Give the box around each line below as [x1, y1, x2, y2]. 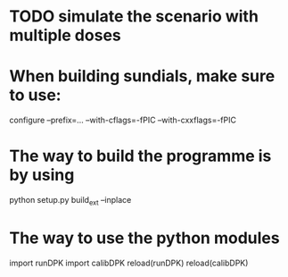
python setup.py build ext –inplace [9, 195, 132, 207]
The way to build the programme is [9, 146, 272, 166]
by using [9, 165, 75, 185]
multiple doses [9, 25, 122, 46]
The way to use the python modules [9, 228, 280, 248]
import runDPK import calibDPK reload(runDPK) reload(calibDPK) [9, 257, 249, 268]
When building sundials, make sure [9, 66, 276, 87]
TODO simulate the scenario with [9, 6, 259, 27]
